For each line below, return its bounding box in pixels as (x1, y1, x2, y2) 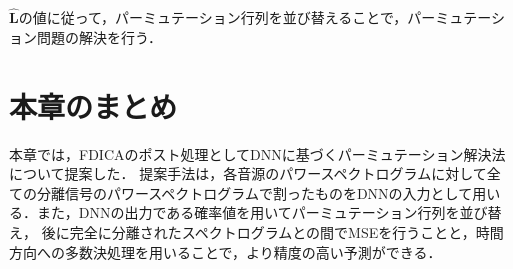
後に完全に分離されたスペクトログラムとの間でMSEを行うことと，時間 (41, 221, 504, 242)
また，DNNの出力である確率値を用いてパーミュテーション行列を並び (36, 202, 488, 223)
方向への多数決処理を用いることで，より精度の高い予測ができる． (9, 241, 442, 262)
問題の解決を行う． (36, 26, 162, 47)
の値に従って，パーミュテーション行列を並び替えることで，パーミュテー (18, 7, 492, 28)
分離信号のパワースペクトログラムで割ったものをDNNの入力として (36, 182, 473, 203)
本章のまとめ (9, 85, 178, 126)
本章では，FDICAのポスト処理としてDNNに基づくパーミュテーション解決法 (9, 143, 506, 164)
